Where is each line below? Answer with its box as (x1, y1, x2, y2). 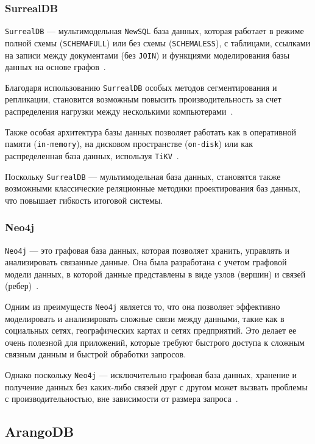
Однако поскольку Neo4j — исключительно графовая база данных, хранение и (5, 368, 297, 381)
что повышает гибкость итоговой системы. (5, 193, 163, 206)
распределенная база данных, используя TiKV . (5, 149, 179, 162)
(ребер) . (5, 279, 39, 292)
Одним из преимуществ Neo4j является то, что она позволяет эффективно (5, 300, 280, 313)
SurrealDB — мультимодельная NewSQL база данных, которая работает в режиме (5, 24, 304, 37)
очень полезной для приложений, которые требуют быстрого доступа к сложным (5, 335, 305, 348)
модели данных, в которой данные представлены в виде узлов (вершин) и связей (5, 267, 306, 280)
